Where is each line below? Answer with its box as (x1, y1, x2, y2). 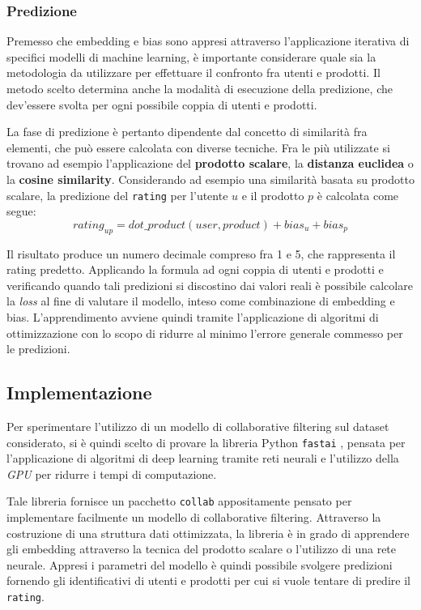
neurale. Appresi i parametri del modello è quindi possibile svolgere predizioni (6, 556, 393, 573)
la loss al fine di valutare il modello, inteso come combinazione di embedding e (6, 292, 395, 309)
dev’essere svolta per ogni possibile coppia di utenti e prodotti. (6, 96, 317, 113)
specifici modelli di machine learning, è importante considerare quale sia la (6, 48, 376, 65)
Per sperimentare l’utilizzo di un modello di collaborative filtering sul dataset (6, 417, 389, 434)
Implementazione (6, 380, 152, 405)
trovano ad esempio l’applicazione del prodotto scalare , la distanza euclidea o (6, 155, 414, 172)
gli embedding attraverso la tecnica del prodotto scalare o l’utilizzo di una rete (6, 540, 397, 557)
